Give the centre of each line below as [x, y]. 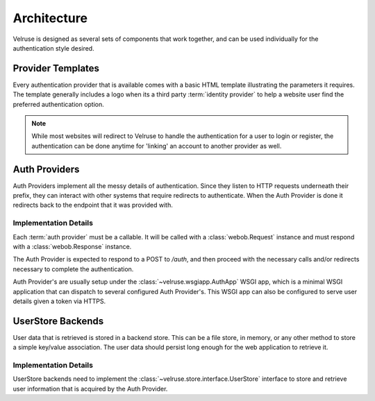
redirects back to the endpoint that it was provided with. [93, 205]
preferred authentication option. [58, 104]
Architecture [50, 18]
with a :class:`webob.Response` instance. [72, 247]
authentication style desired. [53, 48]
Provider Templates [56, 68]
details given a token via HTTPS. [59, 301]
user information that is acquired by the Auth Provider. [90, 389]
